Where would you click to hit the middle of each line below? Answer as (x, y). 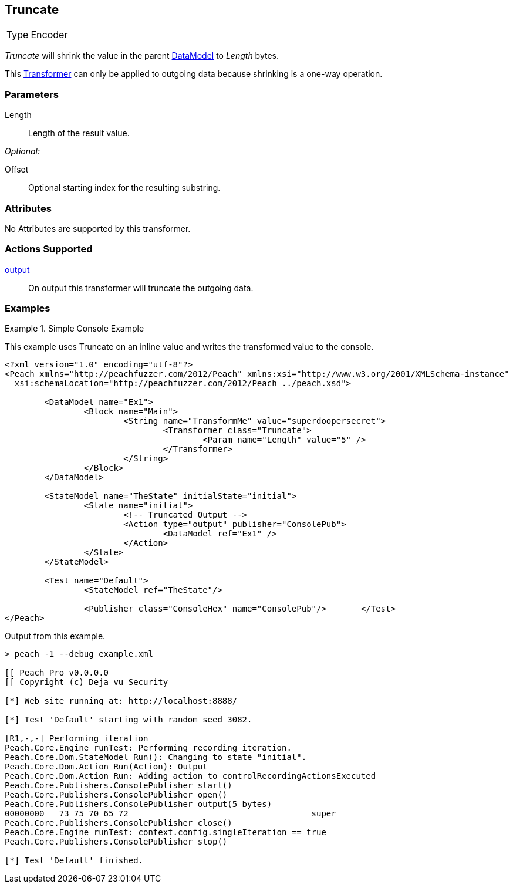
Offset (17, 170)
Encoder (49, 35)
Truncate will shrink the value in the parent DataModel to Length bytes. (142, 56)
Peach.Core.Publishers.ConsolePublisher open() (116, 795)
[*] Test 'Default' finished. (74, 861)
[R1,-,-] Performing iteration (77, 739)
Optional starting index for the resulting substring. (124, 188)
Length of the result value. (79, 133)
